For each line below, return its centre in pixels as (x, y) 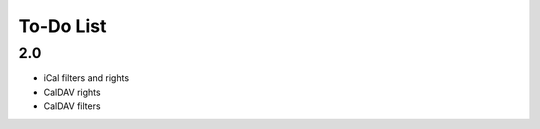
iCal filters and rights (86, 78)
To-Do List (62, 26)
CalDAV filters (72, 106)
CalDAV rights (72, 92)
